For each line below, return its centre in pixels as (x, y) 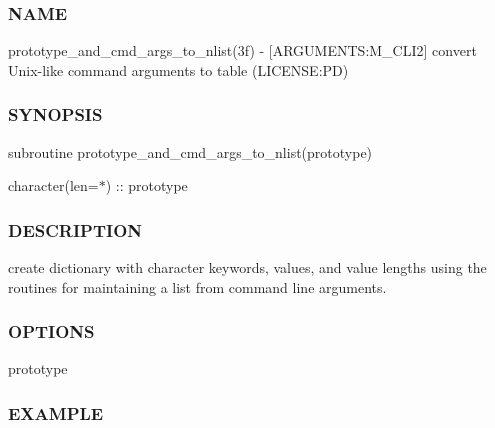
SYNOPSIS (55, 114)
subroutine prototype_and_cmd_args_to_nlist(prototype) (190, 151)
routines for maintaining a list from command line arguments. (197, 286)
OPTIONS (51, 331)
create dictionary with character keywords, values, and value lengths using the (247, 267)
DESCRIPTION (75, 229)
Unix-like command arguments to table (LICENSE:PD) (178, 69)
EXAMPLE (56, 412)
